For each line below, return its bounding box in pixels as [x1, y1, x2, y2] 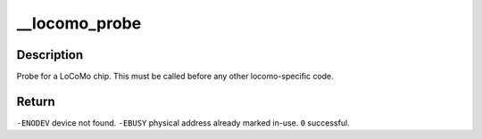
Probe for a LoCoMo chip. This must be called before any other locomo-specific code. [16, 71, 334, 82]
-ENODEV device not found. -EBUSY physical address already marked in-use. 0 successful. [16, 117, 350, 128]
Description [16, 47, 84, 62]
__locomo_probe [16, 13, 142, 33]
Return [16, 94, 55, 109]
